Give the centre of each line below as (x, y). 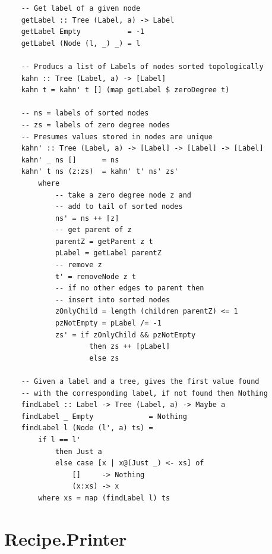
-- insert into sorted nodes (113, 300)
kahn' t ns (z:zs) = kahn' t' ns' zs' (100, 172)
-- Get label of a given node (81, 8)
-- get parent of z (93, 230)
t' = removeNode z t (95, 276)
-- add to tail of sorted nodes (119, 207)
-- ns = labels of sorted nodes (85, 113)
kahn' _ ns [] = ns (70, 160)
